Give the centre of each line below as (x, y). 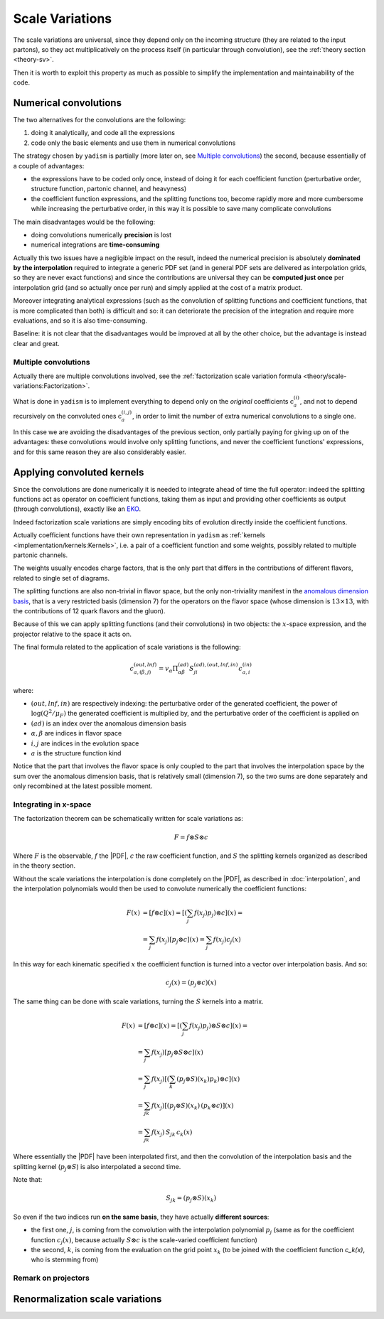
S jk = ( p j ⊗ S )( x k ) (191, 1199)
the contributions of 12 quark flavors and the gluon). (89, 610)
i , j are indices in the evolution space (85, 743)
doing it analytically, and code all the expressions (103, 133)
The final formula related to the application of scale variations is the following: (127, 647)
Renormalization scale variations (87, 1299)
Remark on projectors (52, 1278)
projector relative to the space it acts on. (72, 634)
